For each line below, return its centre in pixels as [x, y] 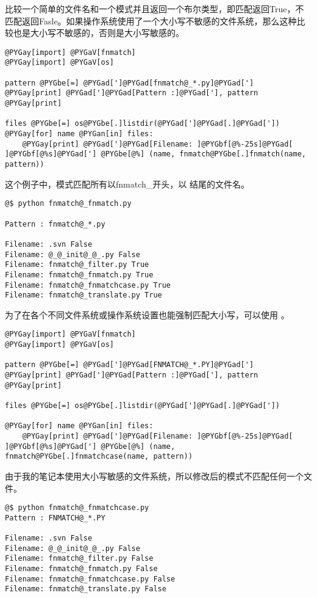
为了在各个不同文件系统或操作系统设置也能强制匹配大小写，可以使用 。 [147, 314]
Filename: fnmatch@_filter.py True [77, 265]
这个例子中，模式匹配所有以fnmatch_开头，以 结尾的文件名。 [127, 184]
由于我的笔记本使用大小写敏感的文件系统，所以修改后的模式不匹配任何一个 [154, 476]
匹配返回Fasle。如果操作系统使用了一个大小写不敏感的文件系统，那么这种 [151, 20]
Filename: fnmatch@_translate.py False [86, 589]
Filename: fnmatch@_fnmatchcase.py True [88, 285]
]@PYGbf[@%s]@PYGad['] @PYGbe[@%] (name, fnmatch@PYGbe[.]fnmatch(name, [155, 154]
